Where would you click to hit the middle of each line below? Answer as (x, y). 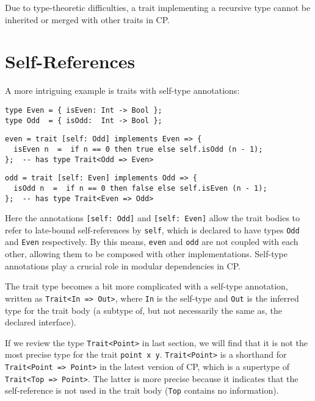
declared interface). (41, 322)
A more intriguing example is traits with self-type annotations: (122, 90)
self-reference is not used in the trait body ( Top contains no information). (142, 390)
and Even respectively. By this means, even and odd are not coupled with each (152, 242)
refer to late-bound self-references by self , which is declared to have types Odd (152, 229)
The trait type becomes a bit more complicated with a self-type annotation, (147, 286)
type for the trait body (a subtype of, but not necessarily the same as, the (143, 310)
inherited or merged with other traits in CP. (87, 19)
